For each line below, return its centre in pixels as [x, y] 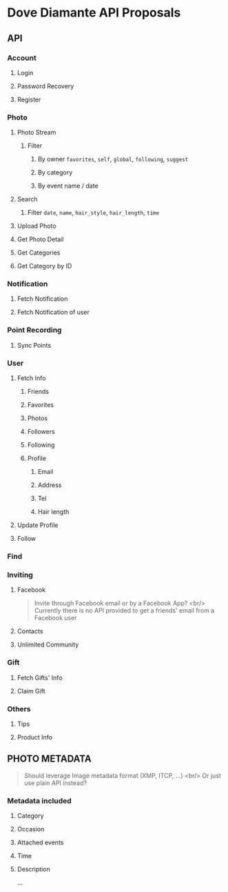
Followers [41, 432]
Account [22, 58]
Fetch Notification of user [53, 313]
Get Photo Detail [40, 239]
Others [19, 708]
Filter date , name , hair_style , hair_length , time [93, 212]
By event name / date [68, 186]
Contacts [30, 631]
